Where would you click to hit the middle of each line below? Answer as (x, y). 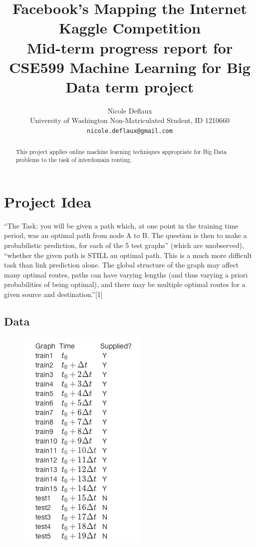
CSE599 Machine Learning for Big (130, 67)
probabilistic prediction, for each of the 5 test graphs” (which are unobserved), (124, 245)
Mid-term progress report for (130, 47)
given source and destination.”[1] (53, 294)
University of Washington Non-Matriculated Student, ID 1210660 (130, 120)
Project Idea (48, 201)
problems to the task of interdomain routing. (74, 160)
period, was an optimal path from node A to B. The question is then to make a (126, 235)
